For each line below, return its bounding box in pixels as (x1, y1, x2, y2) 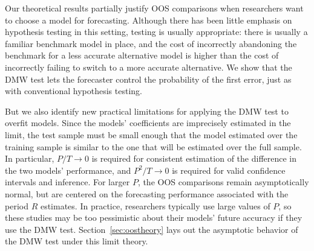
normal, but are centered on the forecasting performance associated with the (5, 187, 289, 200)
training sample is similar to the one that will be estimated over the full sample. (5, 140, 302, 153)
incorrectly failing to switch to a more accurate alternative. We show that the (5, 60, 292, 73)
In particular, (5, 152, 54, 165)
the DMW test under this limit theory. (5, 235, 148, 247)
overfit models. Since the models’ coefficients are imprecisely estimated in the (5, 116, 291, 129)
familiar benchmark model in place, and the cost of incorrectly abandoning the (5, 37, 297, 49)
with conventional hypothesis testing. (5, 84, 142, 97)
